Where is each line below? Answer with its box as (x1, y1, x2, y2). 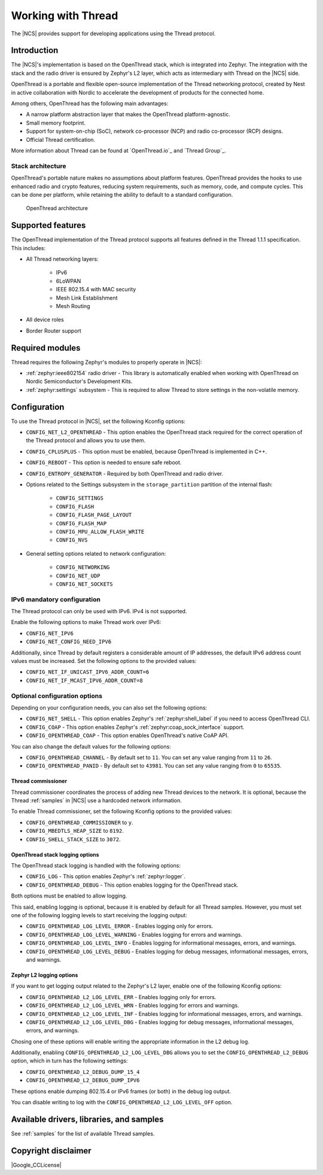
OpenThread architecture (26, 205, 89, 212)
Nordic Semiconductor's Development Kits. (26, 378, 133, 385)
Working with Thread (11, 9, 118, 22)
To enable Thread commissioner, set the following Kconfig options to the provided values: (11, 808, 233, 815)
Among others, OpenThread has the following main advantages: (11, 100, 169, 107)
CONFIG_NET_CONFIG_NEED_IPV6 (26, 638, 112, 646)
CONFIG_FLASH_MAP (56, 520, 107, 526)
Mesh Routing (56, 302, 90, 309)
